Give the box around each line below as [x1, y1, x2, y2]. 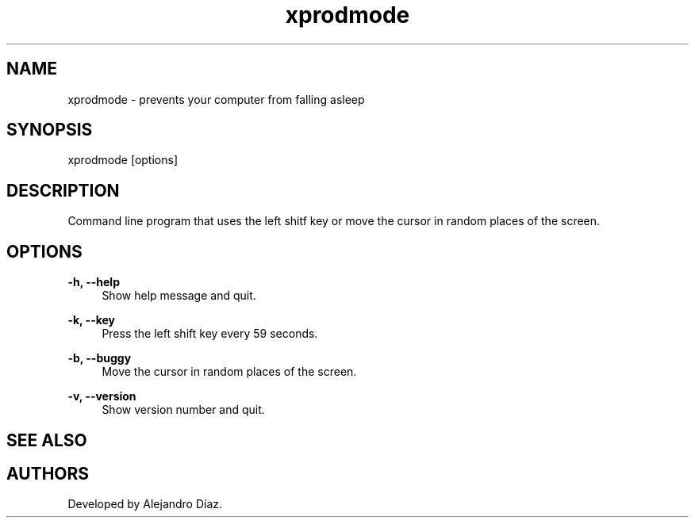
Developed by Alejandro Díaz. [67, 497, 223, 511]
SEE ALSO [6, 430, 87, 450]
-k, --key [67, 313, 116, 327]
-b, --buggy [67, 351, 132, 365]
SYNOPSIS [6, 120, 93, 140]
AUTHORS [6, 463, 90, 484]
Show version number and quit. [102, 403, 265, 417]
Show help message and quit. [102, 289, 256, 303]
